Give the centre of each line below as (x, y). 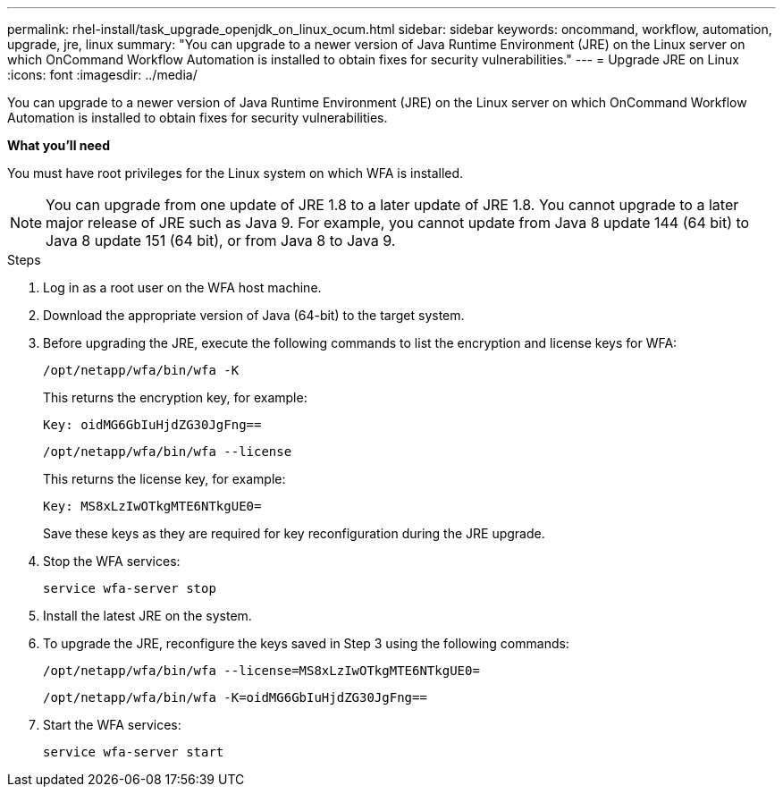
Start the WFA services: (112, 725)
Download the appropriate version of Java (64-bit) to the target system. (254, 315)
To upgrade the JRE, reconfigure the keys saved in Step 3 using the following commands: (306, 643)
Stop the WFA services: (112, 561)
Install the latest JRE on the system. (147, 616)
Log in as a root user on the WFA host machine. (182, 287)
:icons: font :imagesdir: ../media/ (102, 75)
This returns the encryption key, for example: (175, 397)
